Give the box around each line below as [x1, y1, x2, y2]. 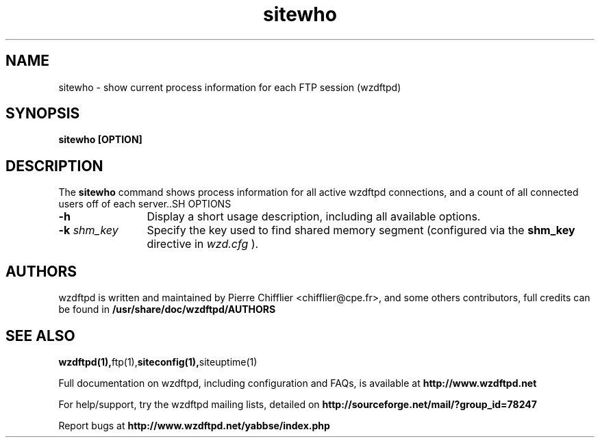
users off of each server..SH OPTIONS [58, 198, 232, 210]
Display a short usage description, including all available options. [147, 210, 481, 224]
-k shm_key [58, 223, 118, 238]
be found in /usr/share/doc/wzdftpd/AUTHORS [58, 303, 276, 316]
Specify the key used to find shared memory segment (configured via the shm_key [147, 223, 575, 238]
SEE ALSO [5, 327, 75, 344]
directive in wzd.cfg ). [147, 237, 259, 251]
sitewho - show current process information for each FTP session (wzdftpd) [58, 81, 401, 93]
